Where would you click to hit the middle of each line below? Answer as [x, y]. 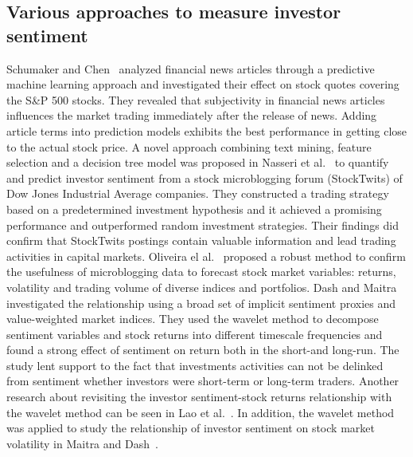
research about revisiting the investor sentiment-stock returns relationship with [199, 397]
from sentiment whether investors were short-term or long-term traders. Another [203, 381]
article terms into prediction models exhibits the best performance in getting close [207, 130]
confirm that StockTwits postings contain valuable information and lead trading [201, 240]
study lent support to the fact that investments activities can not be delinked [195, 365]
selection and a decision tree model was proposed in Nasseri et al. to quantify [198, 162]
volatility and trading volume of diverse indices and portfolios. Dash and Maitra [202, 287]
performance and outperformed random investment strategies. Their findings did [203, 225]
